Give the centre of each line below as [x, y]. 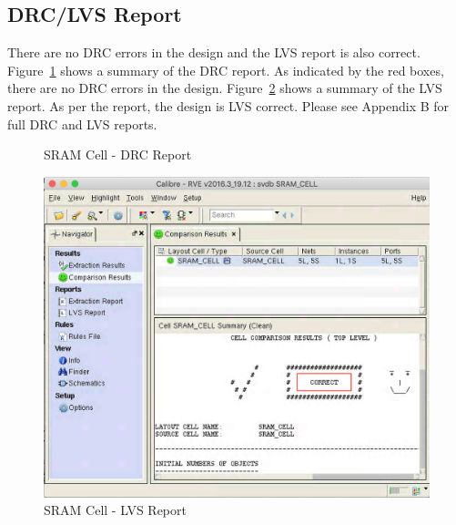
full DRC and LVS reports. [82, 124]
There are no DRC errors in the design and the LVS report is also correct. [214, 52]
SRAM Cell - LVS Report [115, 510]
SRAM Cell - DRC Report [118, 154]
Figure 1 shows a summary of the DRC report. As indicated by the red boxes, [226, 70]
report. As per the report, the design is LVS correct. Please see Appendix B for [228, 105]
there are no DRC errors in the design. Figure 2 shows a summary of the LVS [225, 88]
